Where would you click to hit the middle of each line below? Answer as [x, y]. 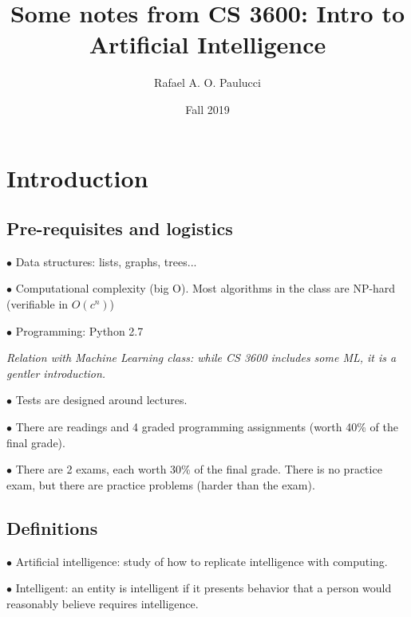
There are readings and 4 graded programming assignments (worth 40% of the [207, 427]
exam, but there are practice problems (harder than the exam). [161, 484]
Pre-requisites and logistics [120, 228]
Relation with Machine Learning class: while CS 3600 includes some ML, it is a [202, 358]
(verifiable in [38, 304]
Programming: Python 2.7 [79, 330]
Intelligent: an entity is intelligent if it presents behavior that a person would [204, 588]
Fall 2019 [207, 109]
